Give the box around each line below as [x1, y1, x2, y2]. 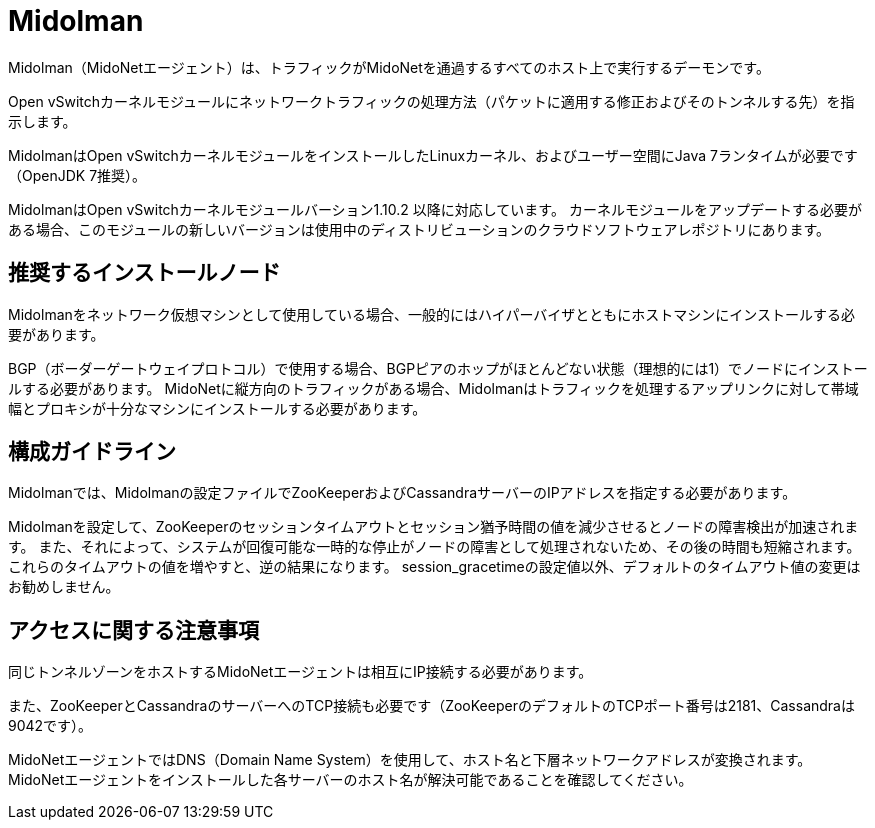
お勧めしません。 [8, 578, 120, 596]
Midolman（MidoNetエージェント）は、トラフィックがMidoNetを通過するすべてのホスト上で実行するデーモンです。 [8, 58, 770, 76]
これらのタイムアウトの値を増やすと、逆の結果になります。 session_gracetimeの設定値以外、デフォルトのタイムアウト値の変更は [8, 558, 861, 576]
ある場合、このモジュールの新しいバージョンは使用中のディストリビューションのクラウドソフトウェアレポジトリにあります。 [8, 220, 831, 238]
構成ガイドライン [8, 439, 176, 465]
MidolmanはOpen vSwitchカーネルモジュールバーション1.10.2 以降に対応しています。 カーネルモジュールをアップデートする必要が [8, 200, 862, 218]
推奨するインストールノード [8, 260, 281, 286]
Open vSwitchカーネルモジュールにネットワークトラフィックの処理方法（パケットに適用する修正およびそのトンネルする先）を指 [8, 92, 855, 110]
